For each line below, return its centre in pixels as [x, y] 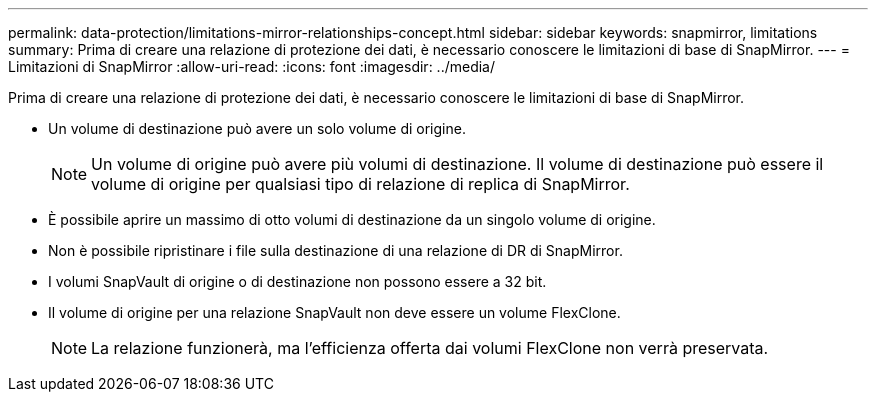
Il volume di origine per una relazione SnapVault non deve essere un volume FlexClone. [334, 312]
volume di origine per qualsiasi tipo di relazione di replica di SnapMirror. [360, 184]
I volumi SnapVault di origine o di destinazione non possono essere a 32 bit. [297, 281]
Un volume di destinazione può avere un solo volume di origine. [257, 128]
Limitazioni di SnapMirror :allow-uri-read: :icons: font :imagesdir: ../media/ [252, 66]
